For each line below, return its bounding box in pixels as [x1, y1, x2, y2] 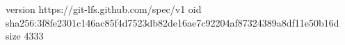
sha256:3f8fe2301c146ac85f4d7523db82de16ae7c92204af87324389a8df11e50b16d [6, 15, 339, 29]
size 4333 [6, 29, 44, 43]
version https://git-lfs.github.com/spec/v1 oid [6, 2, 202, 16]
